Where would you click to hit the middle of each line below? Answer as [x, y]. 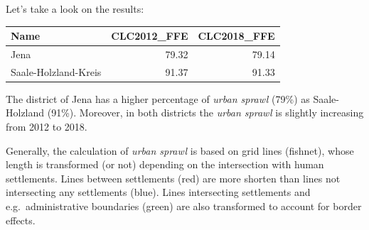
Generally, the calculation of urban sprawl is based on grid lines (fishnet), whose [180, 150]
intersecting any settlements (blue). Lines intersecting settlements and [158, 192]
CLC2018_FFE [236, 36]
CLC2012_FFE [150, 36]
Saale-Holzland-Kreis [56, 71]
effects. [21, 220]
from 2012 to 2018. [47, 127]
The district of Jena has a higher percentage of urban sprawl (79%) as [158, 98]
